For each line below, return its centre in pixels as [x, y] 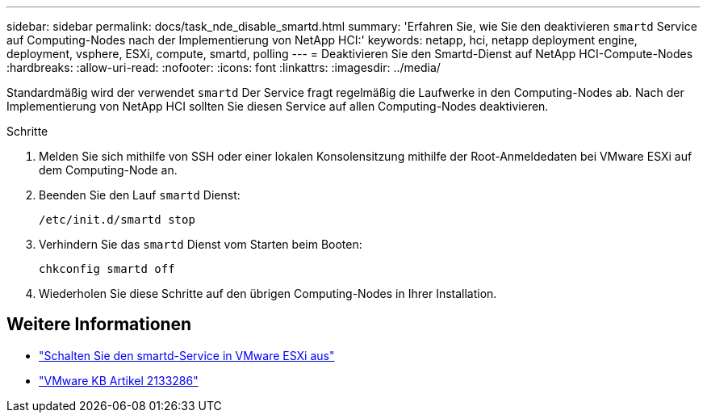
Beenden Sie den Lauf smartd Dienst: [140, 195]
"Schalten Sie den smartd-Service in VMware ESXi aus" [187, 355]
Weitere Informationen [99, 325]
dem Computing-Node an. [108, 170]
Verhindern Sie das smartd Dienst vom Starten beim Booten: [201, 244]
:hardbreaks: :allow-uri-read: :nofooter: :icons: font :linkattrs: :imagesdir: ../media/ [224, 67]
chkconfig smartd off [107, 269]
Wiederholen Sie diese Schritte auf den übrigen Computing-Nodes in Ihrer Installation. [268, 293]
